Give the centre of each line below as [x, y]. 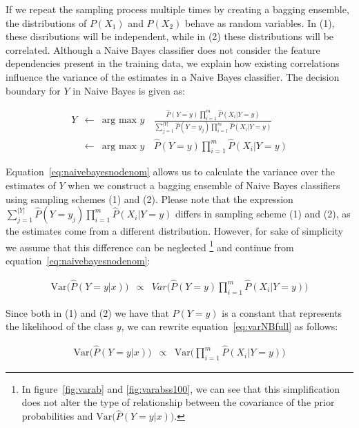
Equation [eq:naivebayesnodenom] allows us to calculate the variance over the [170, 172]
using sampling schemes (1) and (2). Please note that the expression [149, 198]
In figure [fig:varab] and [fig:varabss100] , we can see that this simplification [181, 388]
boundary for [33, 90]
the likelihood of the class [60, 326]
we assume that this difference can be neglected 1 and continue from [150, 246]
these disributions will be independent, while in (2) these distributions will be [170, 36]
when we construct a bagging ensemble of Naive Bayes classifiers [204, 185]
